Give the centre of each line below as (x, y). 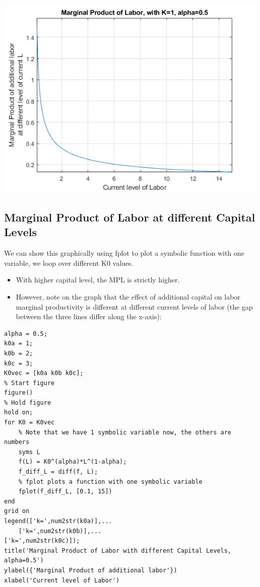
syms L (29, 452)
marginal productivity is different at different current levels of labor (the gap (134, 306)
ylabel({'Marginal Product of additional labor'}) (91, 570)
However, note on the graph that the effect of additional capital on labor (128, 296)
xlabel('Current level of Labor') (62, 580)
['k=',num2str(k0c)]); (42, 541)
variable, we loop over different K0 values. (69, 263)
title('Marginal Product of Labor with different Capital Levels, (118, 551)
